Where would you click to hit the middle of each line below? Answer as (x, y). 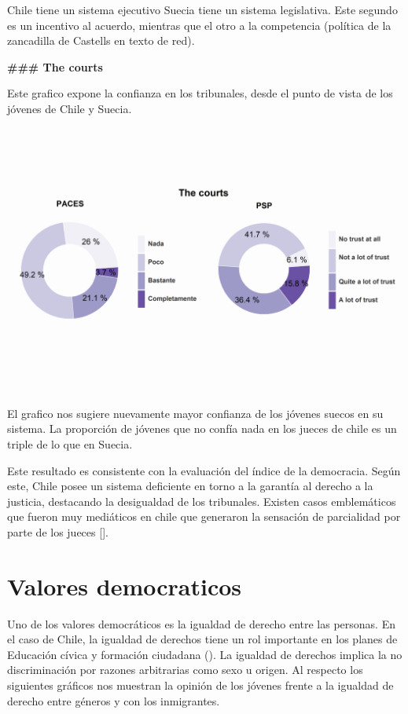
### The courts (55, 66)
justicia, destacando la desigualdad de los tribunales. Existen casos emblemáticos (202, 501)
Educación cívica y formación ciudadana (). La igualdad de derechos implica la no (205, 654)
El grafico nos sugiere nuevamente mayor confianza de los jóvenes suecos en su (195, 413)
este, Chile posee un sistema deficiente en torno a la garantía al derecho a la (190, 486)
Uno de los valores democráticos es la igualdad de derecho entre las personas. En (201, 623)
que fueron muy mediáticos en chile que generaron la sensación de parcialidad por (204, 516)
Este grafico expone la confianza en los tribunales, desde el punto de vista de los (200, 93)
